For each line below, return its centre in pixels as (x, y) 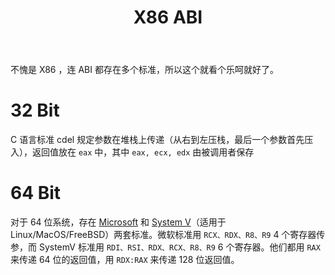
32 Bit (35, 110)
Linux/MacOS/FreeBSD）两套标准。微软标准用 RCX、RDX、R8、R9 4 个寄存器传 (168, 235)
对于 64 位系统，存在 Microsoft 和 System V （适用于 (118, 222)
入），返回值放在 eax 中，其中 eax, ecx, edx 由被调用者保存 (132, 152)
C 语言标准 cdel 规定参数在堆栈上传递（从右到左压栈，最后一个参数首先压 (162, 140)
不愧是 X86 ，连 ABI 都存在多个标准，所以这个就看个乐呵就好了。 (144, 70)
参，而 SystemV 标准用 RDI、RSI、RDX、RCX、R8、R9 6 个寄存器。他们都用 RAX (165, 247)
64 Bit (36, 193)
